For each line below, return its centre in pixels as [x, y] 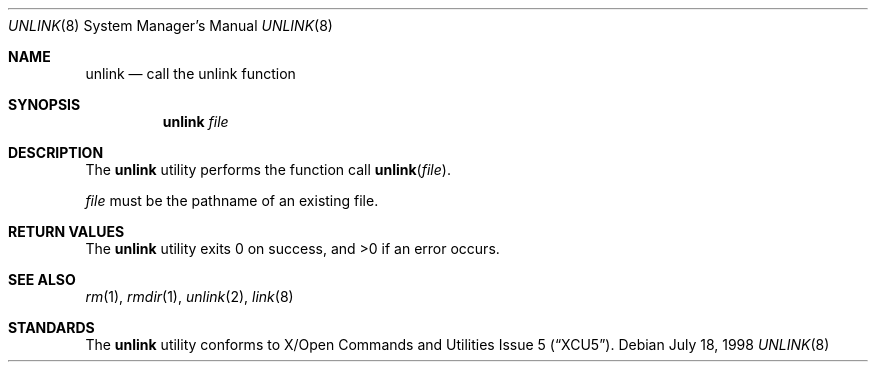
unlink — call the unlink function [190, 73]
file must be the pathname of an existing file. [232, 200]
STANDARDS [51, 327]
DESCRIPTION [56, 152]
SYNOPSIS [44, 104]
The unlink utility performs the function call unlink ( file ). [268, 169]
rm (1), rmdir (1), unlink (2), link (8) [189, 296]
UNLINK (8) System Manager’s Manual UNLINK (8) [170, 25]
